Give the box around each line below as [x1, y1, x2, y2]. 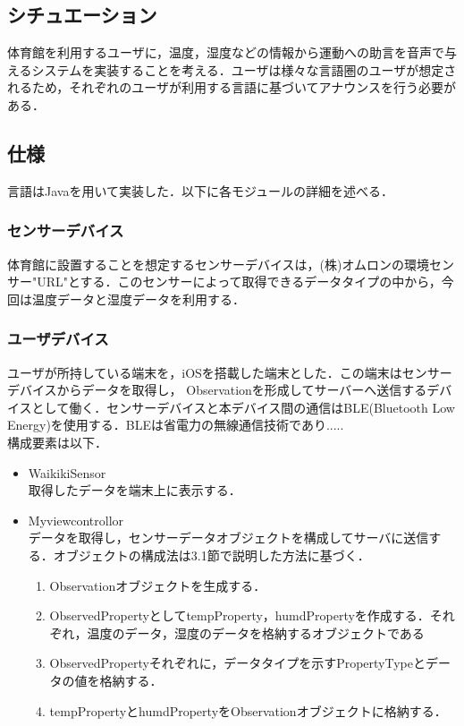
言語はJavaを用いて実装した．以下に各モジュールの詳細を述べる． [7, 181, 394, 200]
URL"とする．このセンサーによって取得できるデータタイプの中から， [37, 272, 442, 291]
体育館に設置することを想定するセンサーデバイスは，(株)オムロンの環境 [7, 254, 430, 273]
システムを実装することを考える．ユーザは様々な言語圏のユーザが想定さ [31, 60, 457, 79]
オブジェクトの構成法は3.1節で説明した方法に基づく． [53, 545, 370, 564]
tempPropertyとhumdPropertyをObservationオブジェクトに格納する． [49, 701, 447, 720]
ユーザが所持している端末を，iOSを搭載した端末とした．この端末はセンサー [7, 363, 452, 381]
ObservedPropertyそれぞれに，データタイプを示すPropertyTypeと [49, 653, 426, 672]
